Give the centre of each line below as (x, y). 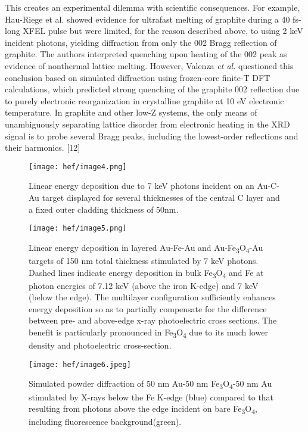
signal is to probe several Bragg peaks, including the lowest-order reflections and (152, 136)
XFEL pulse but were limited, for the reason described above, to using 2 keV (163, 31)
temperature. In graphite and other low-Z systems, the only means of (131, 112)
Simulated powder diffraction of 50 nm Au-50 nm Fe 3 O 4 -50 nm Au (150, 384)
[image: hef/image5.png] (78, 229)
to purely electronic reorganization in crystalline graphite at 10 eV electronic (144, 100)
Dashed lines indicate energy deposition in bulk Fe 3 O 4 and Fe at (146, 273)
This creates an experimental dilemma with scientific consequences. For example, (153, 7)
